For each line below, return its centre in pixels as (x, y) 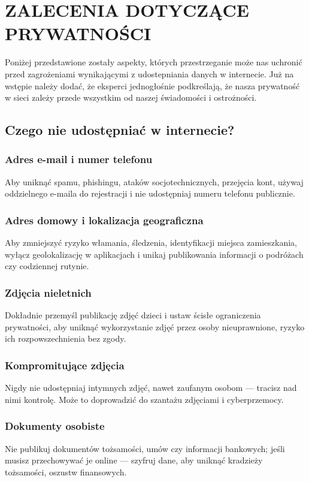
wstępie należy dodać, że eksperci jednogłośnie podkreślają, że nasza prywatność (152, 85)
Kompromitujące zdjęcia (65, 365)
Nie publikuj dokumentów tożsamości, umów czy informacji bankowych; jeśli (145, 448)
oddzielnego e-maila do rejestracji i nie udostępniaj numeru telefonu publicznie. (150, 193)
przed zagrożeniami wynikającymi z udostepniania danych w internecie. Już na (149, 73)
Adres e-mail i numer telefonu (79, 159)
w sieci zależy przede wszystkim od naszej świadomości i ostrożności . (131, 97)
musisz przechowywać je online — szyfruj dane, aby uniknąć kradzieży (134, 460)
